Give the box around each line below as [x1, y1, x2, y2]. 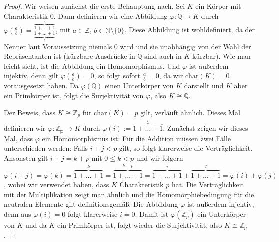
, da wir [159, 70, 183, 81]
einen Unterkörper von [105, 80, 174, 91]
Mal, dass [4, 133, 33, 143]
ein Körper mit [195, 1, 241, 11]
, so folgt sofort [94, 70, 141, 81]
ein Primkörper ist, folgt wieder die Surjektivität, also [57, 219, 222, 230]
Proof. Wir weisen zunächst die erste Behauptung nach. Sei [4, 1, 185, 11]
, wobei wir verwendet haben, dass [4, 179, 109, 190]
